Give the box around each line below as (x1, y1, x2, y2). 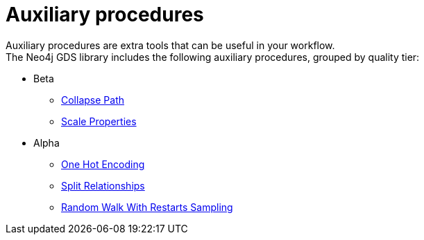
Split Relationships (61, 179, 145, 192)
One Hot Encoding (61, 158, 145, 170)
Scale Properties (61, 115, 137, 127)
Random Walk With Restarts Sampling (61, 201, 233, 213)
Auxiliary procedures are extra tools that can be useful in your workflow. (6, 39, 335, 51)
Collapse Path (61, 93, 124, 106)
